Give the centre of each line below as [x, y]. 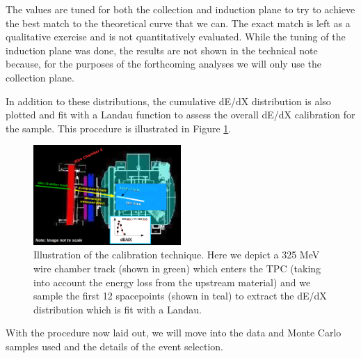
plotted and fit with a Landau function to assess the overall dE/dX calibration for [180, 115]
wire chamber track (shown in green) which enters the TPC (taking [177, 268]
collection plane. [40, 77]
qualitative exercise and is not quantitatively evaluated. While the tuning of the [176, 37]
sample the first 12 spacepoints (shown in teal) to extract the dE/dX [180, 296]
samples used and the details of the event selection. [115, 346]
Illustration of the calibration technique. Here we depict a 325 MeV [177, 255]
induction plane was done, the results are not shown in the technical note [162, 50]
